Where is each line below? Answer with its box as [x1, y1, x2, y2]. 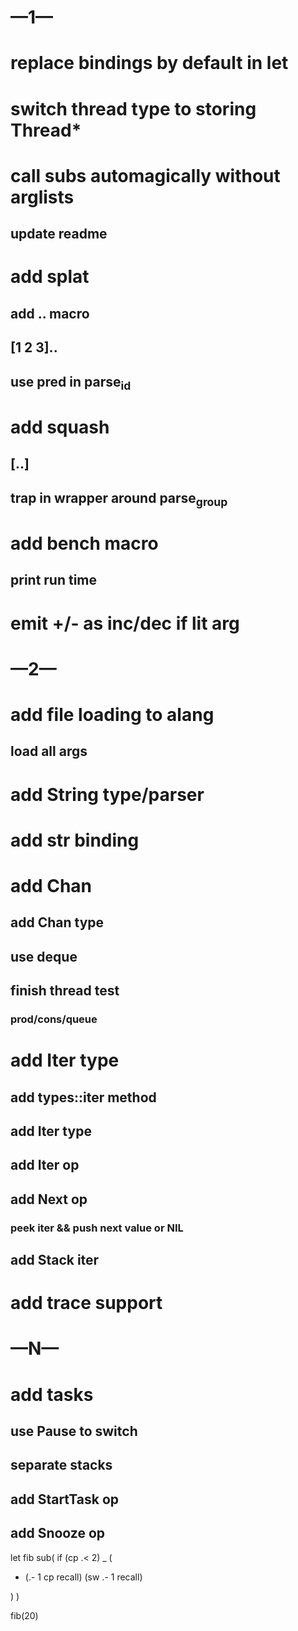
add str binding [10, 829, 140, 851]
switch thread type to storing [10, 97, 257, 120]
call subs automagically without [10, 164, 281, 187]
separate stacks [10, 1457, 113, 1474]
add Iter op [10, 1157, 80, 1174]
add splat [10, 266, 90, 288]
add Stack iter [10, 1252, 100, 1269]
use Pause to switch [10, 1423, 138, 1440]
